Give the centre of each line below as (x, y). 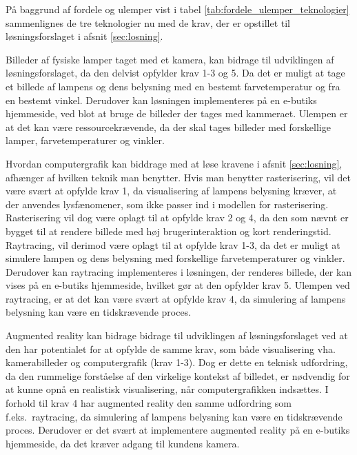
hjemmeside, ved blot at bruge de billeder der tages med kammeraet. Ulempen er (177, 113)
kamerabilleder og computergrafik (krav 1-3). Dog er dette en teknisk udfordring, (177, 362)
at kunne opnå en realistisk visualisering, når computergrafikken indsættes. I (167, 389)
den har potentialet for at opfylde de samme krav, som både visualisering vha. (171, 348)
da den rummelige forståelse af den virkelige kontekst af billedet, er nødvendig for (178, 375)
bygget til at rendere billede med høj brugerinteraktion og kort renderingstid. (169, 231)
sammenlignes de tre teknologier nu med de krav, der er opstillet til (148, 22)
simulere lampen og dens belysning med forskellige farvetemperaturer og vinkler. (175, 258)
